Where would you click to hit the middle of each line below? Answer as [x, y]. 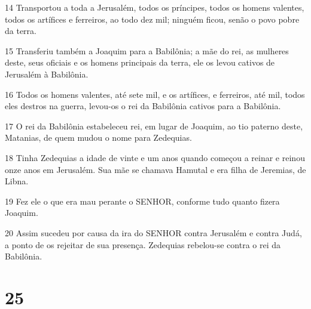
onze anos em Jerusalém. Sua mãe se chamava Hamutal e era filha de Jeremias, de [155, 169]
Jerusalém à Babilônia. [47, 74]
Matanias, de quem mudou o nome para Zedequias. [98, 137]
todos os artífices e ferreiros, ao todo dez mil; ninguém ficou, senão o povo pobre [152, 19]
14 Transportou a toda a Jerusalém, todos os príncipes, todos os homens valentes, [155, 7]
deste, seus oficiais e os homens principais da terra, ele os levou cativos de [140, 62]
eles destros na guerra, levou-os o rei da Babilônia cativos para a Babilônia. [143, 106]
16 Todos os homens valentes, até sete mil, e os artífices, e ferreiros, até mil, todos [155, 94]
